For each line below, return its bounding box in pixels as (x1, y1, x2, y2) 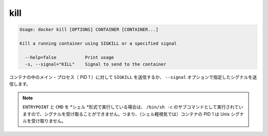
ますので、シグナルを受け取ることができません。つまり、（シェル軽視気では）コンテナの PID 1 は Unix (22, 111, 230, 117)
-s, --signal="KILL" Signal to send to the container (25, 62, 166, 67)
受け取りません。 (31, 118, 67, 124)
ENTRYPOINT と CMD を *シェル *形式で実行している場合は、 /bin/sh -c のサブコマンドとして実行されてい (22, 104, 243, 110)
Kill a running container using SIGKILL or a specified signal (19, 40, 177, 46)
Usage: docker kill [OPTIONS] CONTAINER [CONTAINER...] (19, 27, 159, 32)
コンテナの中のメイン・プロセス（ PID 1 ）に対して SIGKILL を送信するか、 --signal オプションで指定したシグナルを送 (9, 74, 257, 80)
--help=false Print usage (25, 55, 114, 60)
